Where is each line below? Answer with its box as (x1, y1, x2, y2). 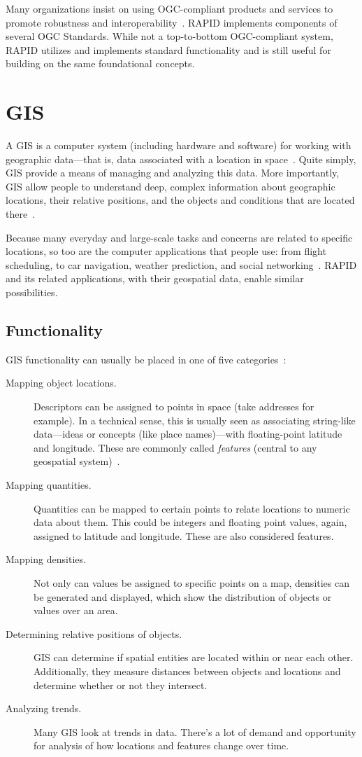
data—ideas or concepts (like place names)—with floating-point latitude (34, 426, 342, 441)
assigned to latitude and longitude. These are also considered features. (34, 528, 334, 543)
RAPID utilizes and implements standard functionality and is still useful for (6, 42, 331, 57)
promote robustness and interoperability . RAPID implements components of (6, 15, 338, 29)
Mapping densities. (6, 552, 86, 567)
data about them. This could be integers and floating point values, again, (34, 515, 347, 529)
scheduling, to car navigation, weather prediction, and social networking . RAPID (6, 257, 357, 272)
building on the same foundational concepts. (6, 56, 195, 71)
